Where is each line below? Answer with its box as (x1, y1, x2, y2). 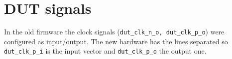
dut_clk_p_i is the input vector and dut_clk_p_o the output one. (4, 46, 207, 56)
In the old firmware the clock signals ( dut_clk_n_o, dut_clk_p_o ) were (4, 27, 225, 37)
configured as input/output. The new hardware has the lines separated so (4, 36, 228, 46)
